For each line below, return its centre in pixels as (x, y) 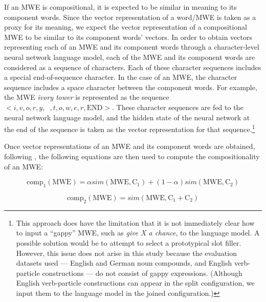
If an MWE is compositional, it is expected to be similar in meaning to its (120, 7)
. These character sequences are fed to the (178, 107)
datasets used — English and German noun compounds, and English (124, 263)
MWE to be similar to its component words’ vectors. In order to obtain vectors (128, 37)
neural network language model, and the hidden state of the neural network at (127, 117)
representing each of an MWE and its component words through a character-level (132, 47)
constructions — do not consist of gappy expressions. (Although (142, 273)
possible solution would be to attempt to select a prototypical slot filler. (129, 242)
